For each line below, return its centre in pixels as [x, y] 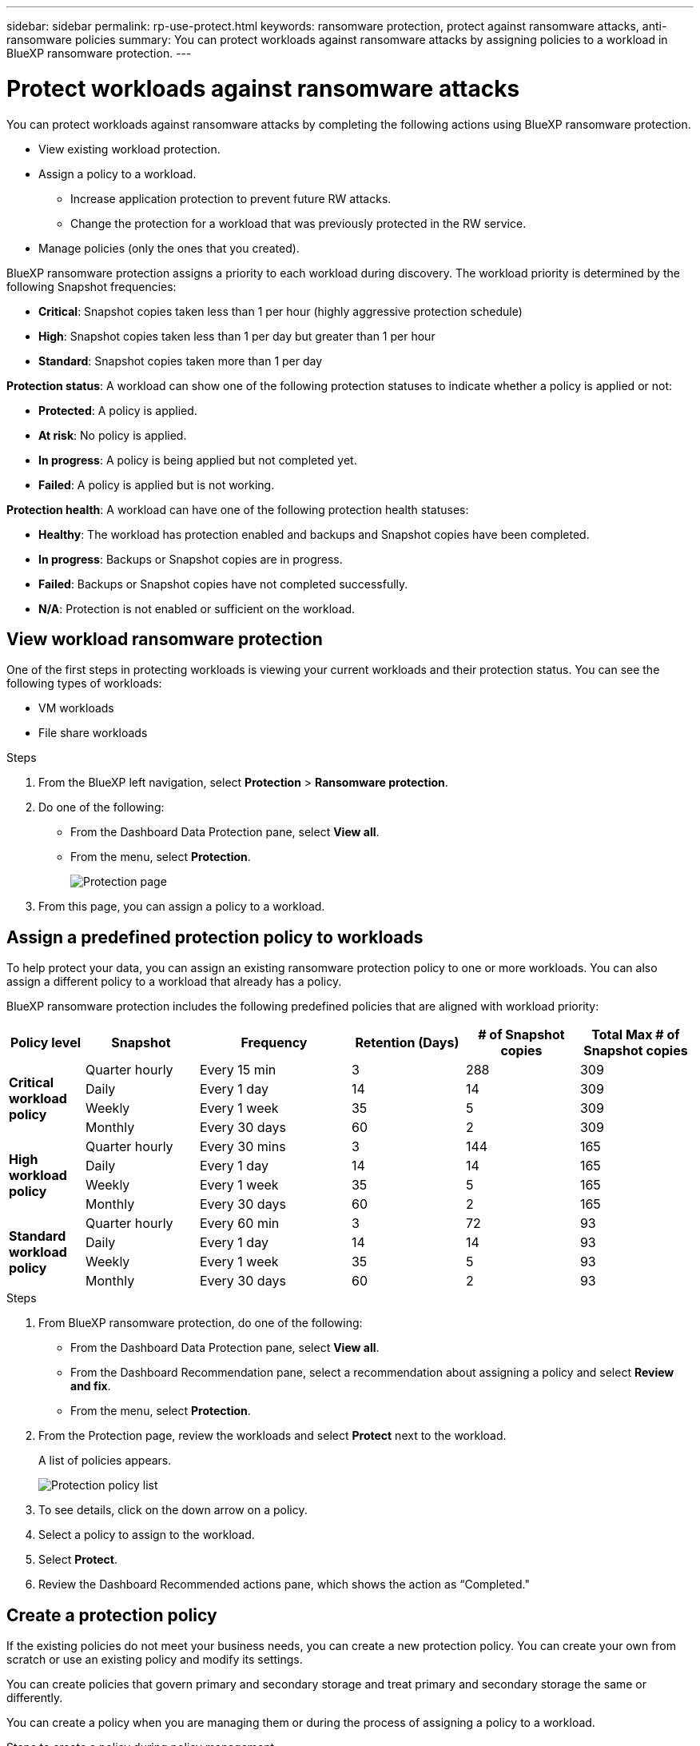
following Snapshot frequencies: [91, 286]
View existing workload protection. [129, 149]
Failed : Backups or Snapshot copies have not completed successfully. [223, 584]
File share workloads [93, 733]
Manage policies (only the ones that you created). [169, 248]
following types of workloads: [84, 684]
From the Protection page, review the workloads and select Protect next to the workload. [272, 1436]
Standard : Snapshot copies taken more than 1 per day [181, 361]
